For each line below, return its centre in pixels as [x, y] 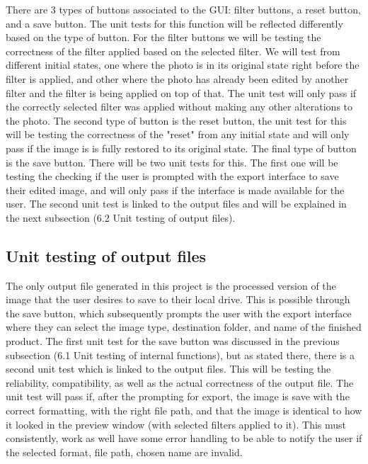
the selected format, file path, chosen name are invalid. [124, 452]
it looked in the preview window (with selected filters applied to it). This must [176, 424]
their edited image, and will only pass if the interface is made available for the [175, 189]
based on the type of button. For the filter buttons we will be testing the [163, 37]
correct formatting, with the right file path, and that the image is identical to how [184, 411]
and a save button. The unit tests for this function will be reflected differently [174, 23]
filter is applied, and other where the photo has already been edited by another [177, 78]
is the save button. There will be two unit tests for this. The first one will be [172, 162]
